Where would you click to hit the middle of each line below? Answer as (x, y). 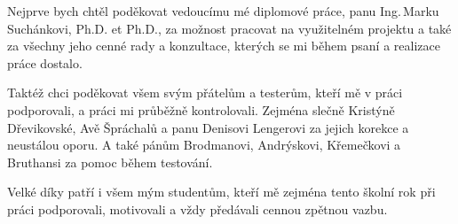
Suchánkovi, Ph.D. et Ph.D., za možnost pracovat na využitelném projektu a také (229, 28)
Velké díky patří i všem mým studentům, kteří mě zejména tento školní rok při (221, 192)
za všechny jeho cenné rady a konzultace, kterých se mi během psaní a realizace (224, 46)
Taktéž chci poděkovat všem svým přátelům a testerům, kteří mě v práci (205, 93)
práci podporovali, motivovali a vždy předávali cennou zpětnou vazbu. (197, 209)
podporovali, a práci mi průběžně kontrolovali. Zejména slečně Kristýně (201, 109)
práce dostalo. (45, 62)
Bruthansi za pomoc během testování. (110, 162)
